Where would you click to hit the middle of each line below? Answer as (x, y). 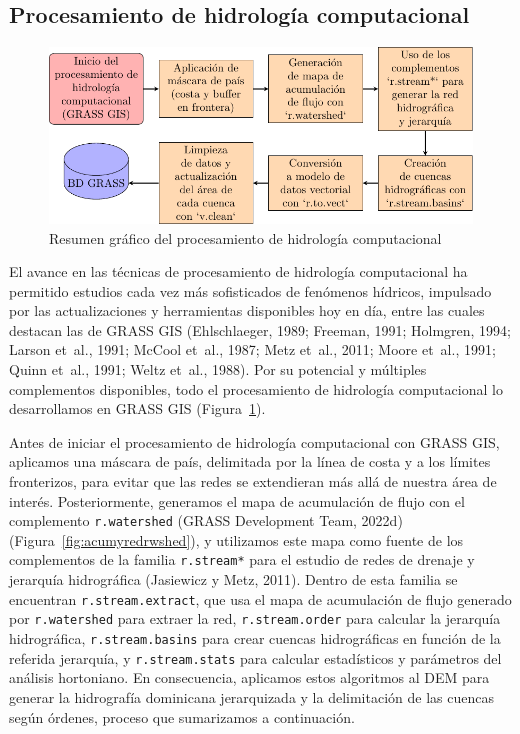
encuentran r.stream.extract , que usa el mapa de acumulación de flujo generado (260, 598)
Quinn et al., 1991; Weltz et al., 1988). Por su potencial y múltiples (218, 369)
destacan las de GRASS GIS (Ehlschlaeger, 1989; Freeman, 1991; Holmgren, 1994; (260, 329)
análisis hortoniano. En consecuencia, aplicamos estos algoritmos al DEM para (249, 677)
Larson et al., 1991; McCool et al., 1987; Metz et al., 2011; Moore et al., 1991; (252, 349)
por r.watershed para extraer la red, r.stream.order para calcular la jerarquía (255, 618)
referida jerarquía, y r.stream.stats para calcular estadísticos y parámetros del (255, 657)
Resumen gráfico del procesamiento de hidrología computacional (245, 237)
